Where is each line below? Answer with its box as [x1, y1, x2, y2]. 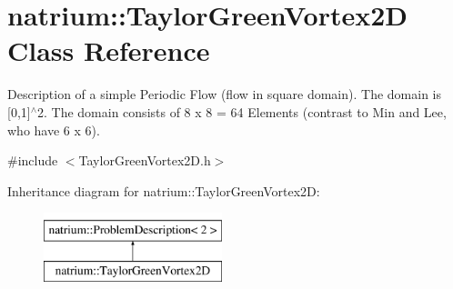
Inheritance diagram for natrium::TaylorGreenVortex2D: [7, 181, 320, 200]
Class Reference [7, 32, 210, 69]
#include [7, 151, 58, 170]
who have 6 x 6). [7, 120, 100, 139]
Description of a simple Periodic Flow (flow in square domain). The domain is [7, 85, 442, 104]
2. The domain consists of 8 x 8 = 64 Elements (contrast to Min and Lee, [37, 102, 447, 121]
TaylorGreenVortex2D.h [78, 151, 211, 170]
